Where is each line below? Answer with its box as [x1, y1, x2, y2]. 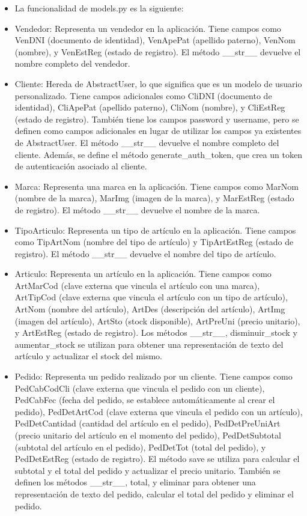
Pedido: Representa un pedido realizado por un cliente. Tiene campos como [14, 370, 293, 383]
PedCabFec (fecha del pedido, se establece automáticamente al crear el [14, 393, 275, 406]
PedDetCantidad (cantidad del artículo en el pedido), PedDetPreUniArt [14, 417, 281, 429]
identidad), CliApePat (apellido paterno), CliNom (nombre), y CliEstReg [14, 101, 285, 114]
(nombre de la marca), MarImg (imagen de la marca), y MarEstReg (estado [14, 192, 294, 204]
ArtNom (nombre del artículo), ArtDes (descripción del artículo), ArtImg [14, 303, 285, 315]
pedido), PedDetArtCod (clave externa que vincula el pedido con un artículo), [14, 405, 303, 417]
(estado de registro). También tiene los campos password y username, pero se [14, 112, 299, 125]
